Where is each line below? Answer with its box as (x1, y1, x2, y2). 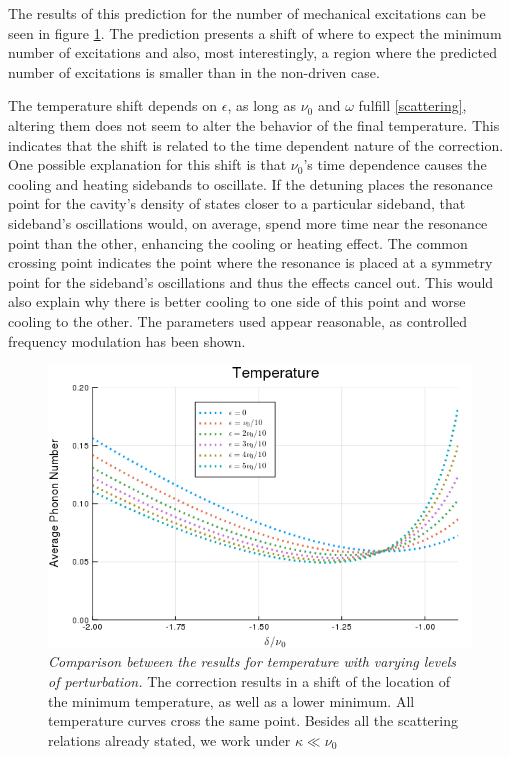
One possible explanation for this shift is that (8, 154, 287, 175)
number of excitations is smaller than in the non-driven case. (8, 61, 380, 82)
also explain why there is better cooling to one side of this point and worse (8, 291, 466, 312)
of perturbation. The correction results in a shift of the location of (48, 670, 451, 691)
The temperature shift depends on (8, 95, 218, 116)
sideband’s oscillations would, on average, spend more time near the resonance (8, 212, 488, 233)
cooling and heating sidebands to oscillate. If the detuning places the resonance (8, 173, 493, 194)
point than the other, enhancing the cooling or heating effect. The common (8, 232, 468, 253)
